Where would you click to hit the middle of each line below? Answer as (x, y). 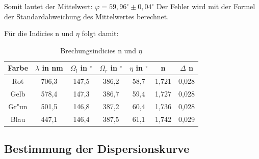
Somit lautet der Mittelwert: (48, 6)
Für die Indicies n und (39, 33)
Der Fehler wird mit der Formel (206, 6)
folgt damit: (100, 33)
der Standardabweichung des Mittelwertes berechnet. (87, 16)
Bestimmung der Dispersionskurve (97, 149)
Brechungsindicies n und (98, 50)
